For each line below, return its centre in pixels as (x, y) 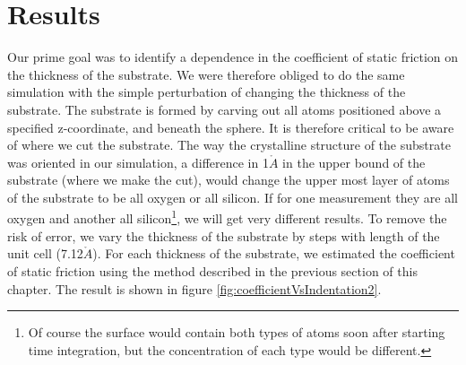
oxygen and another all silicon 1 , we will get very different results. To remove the (227, 217)
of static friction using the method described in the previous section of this (212, 270)
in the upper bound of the (354, 162)
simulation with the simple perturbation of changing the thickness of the (207, 92)
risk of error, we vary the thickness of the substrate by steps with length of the (224, 235)
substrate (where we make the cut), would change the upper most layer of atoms (229, 180)
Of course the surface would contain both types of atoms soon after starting (237, 332)
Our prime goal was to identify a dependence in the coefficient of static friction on (233, 57)
